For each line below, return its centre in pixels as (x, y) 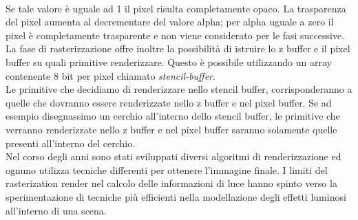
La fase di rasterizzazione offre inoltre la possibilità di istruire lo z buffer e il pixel (178, 48)
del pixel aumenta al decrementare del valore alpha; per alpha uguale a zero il (170, 22)
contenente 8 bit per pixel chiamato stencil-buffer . (110, 75)
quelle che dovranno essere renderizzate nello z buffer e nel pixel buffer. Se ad (169, 102)
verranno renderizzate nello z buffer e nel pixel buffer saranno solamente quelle (171, 129)
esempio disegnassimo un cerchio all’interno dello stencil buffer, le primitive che (173, 116)
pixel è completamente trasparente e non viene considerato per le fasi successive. (175, 35)
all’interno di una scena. (56, 210)
